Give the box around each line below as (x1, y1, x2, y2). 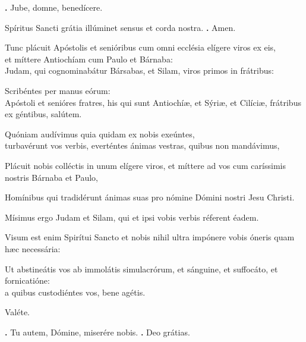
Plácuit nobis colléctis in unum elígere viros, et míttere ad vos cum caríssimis (5, 159, 286, 171)
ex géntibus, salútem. (5, 108, 82, 120)
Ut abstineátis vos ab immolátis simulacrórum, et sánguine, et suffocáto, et (5, 262, 278, 275)
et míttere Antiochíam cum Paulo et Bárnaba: (5, 52, 173, 65)
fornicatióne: (5, 274, 50, 287)
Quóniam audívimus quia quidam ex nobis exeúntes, (5, 127, 195, 140)
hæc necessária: (5, 242, 61, 255)
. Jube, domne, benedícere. (5, 1, 103, 13)
